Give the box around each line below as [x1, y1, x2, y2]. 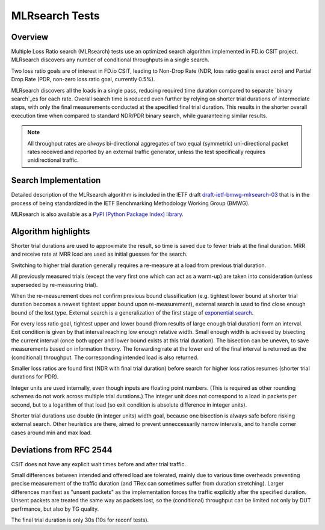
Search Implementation [11, 175, 101, 186]
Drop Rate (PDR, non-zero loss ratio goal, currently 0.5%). [11, 76, 155, 83]
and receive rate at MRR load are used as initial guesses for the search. [11, 250, 188, 258]
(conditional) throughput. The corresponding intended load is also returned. [11, 354, 199, 361]
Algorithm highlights [11, 226, 90, 236]
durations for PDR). [11, 373, 59, 380]
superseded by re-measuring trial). [11, 281, 98, 288]
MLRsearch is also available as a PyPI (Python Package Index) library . [11, 211, 184, 218]
